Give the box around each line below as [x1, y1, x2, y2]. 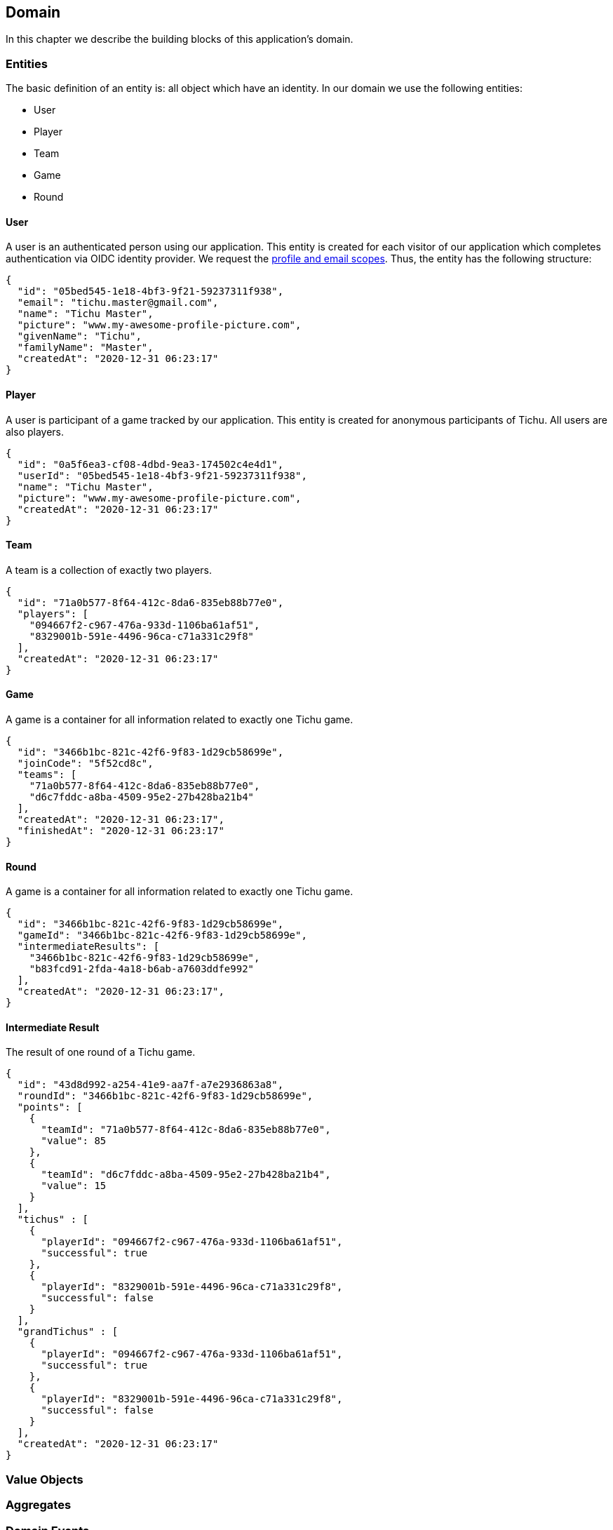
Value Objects [6, 1472, 83, 1487]
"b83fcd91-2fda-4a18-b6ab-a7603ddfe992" [29, 963, 255, 975]
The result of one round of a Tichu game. [6, 1046, 196, 1059]
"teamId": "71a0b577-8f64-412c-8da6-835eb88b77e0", [41, 1124, 331, 1136]
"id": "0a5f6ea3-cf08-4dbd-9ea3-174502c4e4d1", [17, 458, 284, 470]
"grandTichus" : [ [17, 1326, 119, 1338]
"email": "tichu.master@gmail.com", [17, 297, 219, 309]
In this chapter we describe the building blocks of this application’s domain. [6, 33, 353, 46]
